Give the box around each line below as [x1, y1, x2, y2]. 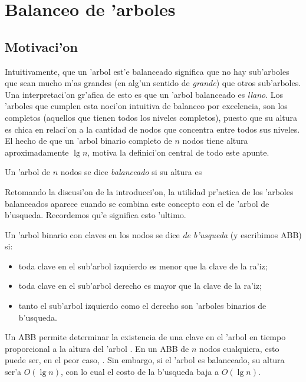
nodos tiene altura [182, 134, 248, 147]
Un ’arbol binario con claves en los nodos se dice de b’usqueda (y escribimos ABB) [5, 228, 302, 241]
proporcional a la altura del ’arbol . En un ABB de [5, 342, 189, 354]
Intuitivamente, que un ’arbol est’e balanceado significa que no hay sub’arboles [5, 65, 289, 77]
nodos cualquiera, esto [199, 342, 279, 354]
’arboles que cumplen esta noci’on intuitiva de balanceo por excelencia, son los [5, 100, 288, 112]
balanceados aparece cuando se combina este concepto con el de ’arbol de [5, 197, 269, 209]
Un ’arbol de [5, 166, 51, 178]
